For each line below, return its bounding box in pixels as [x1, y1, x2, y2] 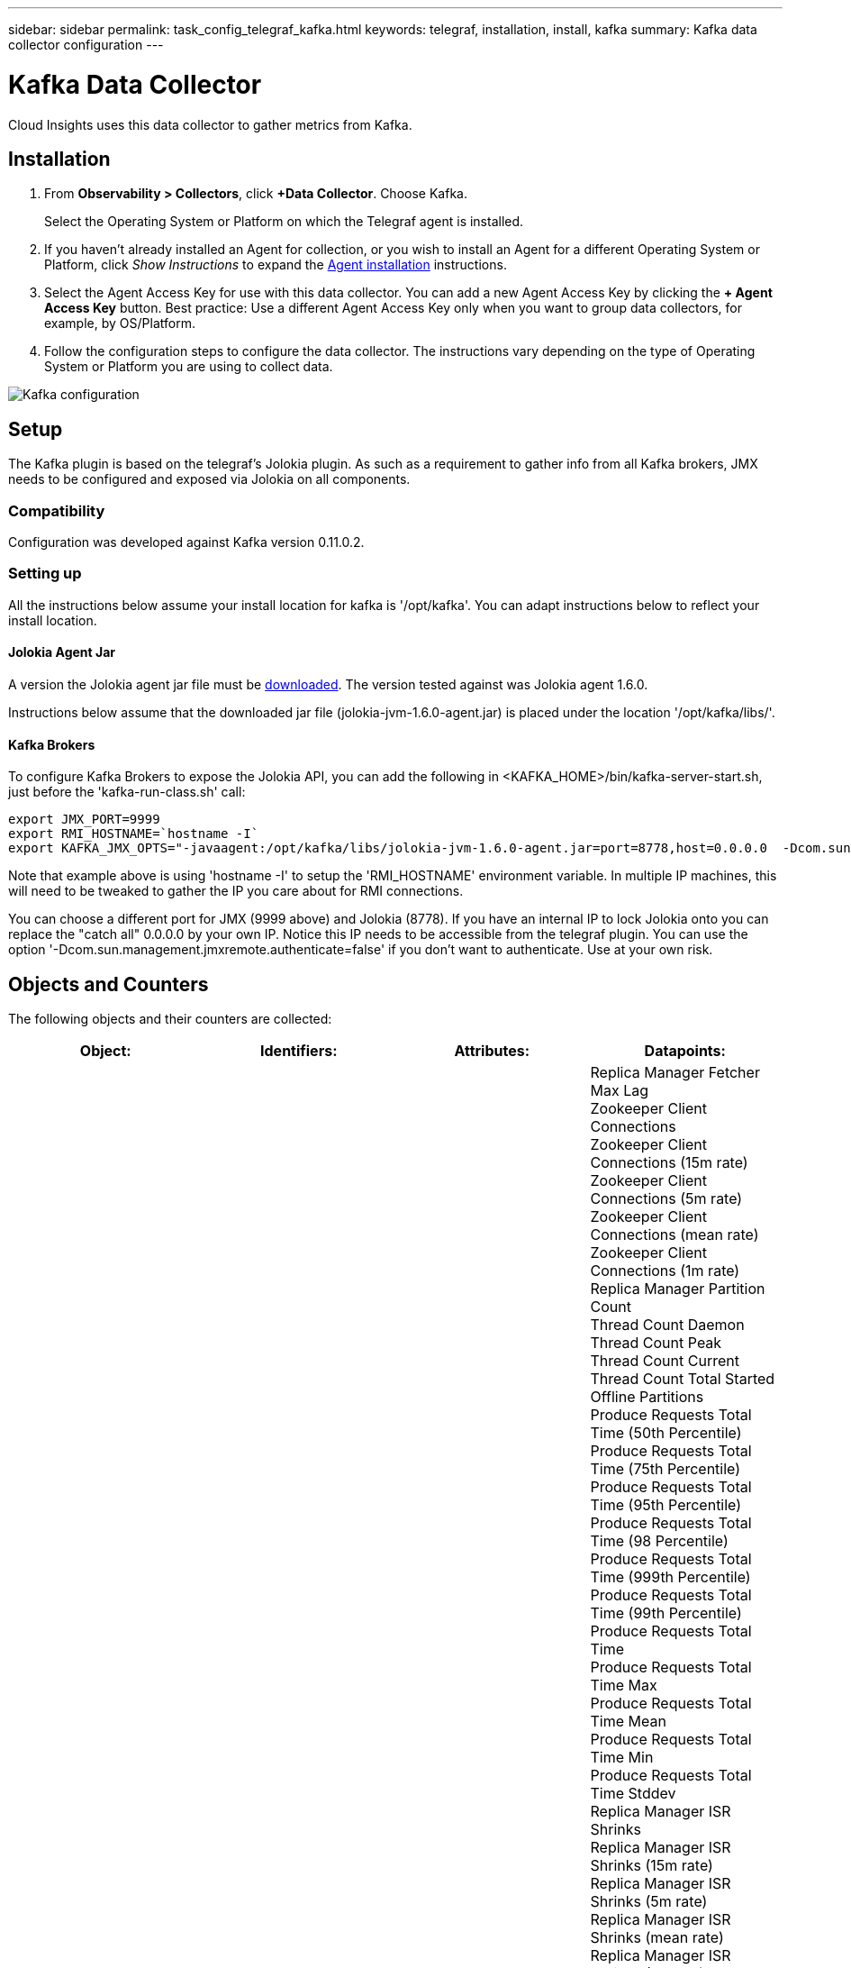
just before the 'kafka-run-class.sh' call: [8, 784, 246, 800]
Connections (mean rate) [590, 1225, 759, 1244]
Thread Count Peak [590, 1333, 722, 1352]
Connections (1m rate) [590, 1261, 740, 1280]
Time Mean [590, 1711, 666, 1730]
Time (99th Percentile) [590, 1603, 742, 1622]
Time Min [590, 1747, 654, 1766]
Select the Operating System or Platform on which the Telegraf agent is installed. [44, 214, 524, 230]
